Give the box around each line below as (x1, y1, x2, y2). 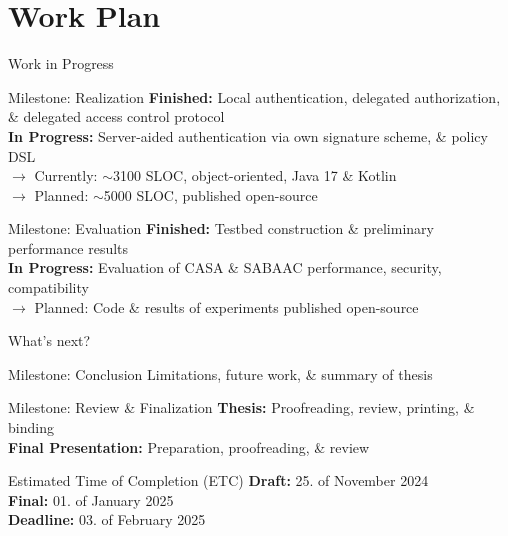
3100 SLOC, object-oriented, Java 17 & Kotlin (112, 165, 397, 186)
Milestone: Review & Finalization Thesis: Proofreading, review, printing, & (8, 397, 475, 418)
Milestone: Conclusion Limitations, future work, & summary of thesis (8, 363, 433, 384)
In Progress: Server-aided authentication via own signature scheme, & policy (8, 125, 488, 146)
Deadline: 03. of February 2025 (8, 509, 206, 530)
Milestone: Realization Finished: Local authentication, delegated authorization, (8, 86, 501, 107)
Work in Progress (8, 53, 114, 74)
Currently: (34, 165, 98, 186)
